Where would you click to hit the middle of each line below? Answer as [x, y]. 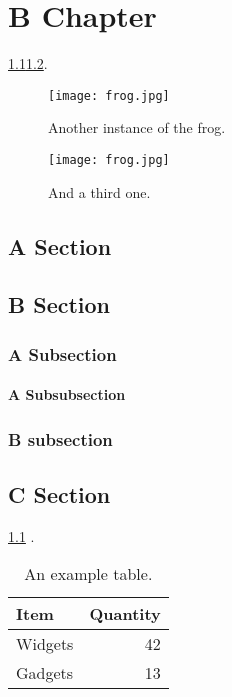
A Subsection [62, 353]
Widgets [45, 644]
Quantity [125, 614]
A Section [60, 245]
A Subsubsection [67, 394]
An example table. [88, 574]
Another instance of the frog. [137, 127]
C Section [59, 494]
